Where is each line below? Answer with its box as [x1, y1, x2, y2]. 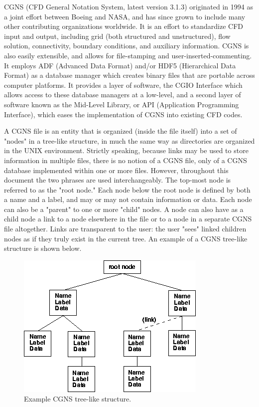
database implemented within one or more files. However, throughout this [4, 165, 229, 175]
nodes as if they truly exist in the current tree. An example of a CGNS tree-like [4, 233, 248, 243]
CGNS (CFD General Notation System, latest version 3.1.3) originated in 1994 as [4, 1, 253, 11]
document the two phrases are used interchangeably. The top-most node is [4, 175, 231, 185]
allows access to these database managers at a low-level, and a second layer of [4, 89, 241, 100]
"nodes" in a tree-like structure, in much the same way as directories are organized [4, 135, 255, 146]
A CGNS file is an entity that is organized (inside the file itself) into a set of [4, 126, 237, 136]
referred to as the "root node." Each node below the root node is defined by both [4, 184, 251, 195]
